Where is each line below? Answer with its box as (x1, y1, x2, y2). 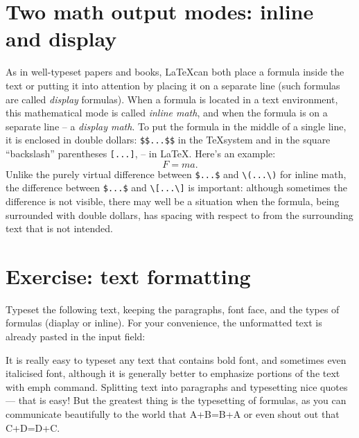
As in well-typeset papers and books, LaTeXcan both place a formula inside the (6, 64, 344, 79)
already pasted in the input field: (6, 329, 146, 343)
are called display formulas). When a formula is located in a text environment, (6, 91, 338, 106)
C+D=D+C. (6, 420, 60, 435)
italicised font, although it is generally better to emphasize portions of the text (6, 366, 340, 380)
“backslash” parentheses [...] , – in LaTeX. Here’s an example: (6, 146, 276, 160)
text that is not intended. (6, 221, 113, 236)
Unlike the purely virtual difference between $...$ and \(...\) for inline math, (6, 166, 347, 181)
